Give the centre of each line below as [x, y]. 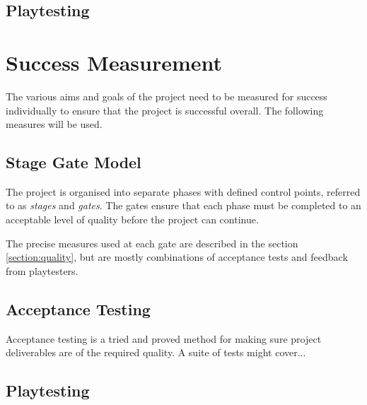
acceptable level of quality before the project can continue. [132, 219]
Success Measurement [114, 62]
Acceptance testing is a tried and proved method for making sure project [164, 338]
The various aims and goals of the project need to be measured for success [167, 96]
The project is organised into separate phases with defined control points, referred [183, 191]
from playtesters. [42, 270]
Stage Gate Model [74, 162]
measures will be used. [54, 124]
